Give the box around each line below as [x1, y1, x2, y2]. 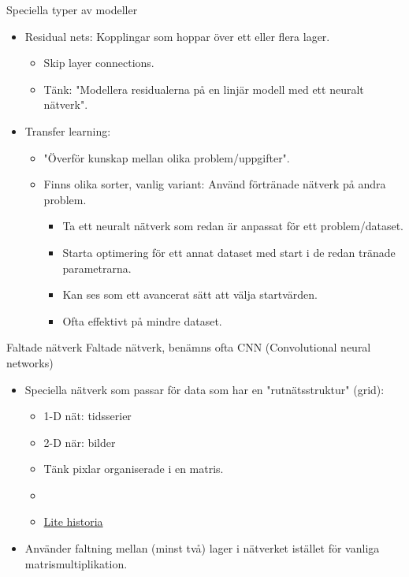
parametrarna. [62, 259, 132, 276]
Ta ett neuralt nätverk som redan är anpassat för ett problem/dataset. [62, 218, 403, 234]
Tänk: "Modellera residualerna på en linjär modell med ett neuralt [43, 80, 364, 97]
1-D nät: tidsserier [43, 408, 132, 424]
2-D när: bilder [43, 434, 116, 450]
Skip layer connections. [43, 54, 154, 71]
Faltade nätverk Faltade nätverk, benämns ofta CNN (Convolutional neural [6, 339, 371, 356]
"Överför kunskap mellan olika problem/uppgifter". [43, 149, 290, 166]
